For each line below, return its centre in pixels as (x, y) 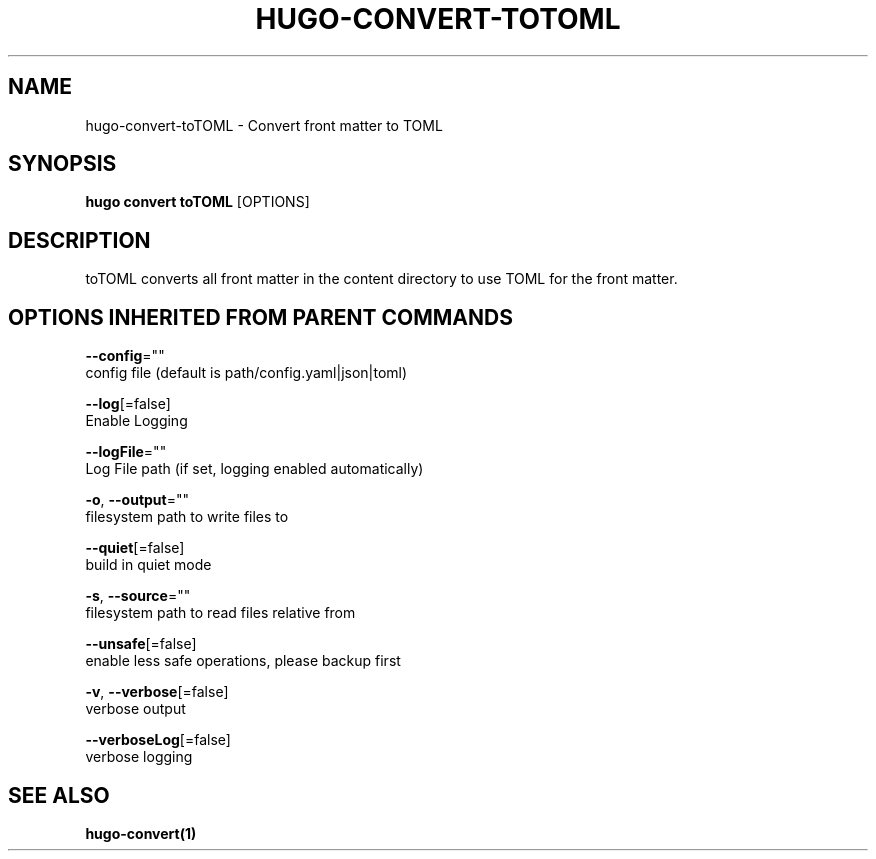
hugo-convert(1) (141, 833)
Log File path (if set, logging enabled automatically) (254, 469)
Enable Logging (136, 421)
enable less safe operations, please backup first (243, 661)
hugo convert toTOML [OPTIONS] (197, 202)
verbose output (135, 709)
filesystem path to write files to (187, 517)
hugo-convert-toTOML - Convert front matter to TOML (264, 125)
